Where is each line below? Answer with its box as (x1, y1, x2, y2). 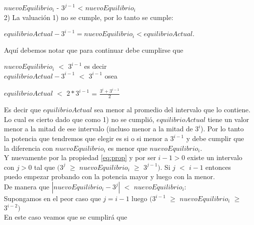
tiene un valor (208, 114, 249, 124)
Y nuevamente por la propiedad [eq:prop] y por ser (4, 152, 156, 163)
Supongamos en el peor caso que (4, 193, 101, 204)
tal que (34, 162, 55, 172)
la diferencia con (4, 143, 53, 153)
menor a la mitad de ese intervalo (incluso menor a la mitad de (4, 123, 193, 134)
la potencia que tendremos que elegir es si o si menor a (4, 133, 168, 143)
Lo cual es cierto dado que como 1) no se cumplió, (4, 114, 155, 124)
